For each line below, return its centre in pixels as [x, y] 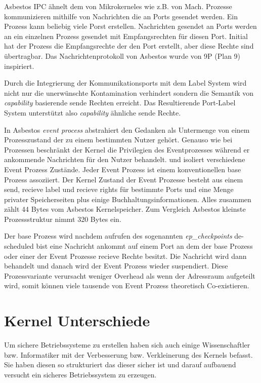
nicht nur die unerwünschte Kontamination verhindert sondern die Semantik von [129, 92]
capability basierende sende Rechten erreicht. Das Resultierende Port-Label [120, 103]
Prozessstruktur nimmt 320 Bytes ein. [63, 219]
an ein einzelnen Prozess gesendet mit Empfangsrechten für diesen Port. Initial [126, 36]
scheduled [19, 246]
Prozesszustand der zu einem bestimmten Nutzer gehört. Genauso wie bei [118, 140]
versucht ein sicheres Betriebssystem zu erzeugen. [80, 374]
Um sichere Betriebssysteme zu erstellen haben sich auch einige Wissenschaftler [127, 345]
